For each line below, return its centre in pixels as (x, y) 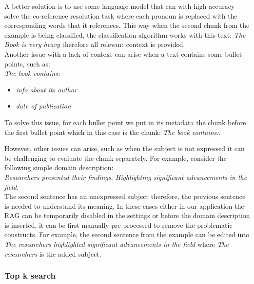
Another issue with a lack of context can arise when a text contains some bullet (123, 54)
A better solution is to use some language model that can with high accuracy (120, 6)
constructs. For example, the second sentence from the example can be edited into (127, 234)
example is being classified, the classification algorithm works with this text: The (125, 34)
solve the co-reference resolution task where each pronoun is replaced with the (121, 15)
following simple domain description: (59, 167)
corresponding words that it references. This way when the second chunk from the (127, 25)
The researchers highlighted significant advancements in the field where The (117, 244)
